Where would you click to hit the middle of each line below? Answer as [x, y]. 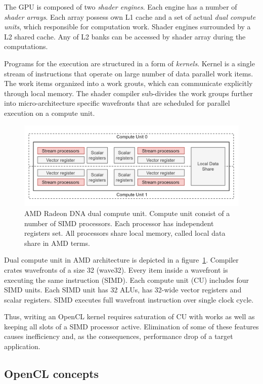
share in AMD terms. [57, 243]
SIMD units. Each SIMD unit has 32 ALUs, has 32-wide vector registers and [123, 290]
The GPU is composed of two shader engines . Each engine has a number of [121, 7]
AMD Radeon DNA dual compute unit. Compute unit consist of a [127, 213]
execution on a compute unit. [50, 113]
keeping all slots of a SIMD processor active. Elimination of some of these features [131, 326]
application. [22, 346]
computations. [26, 46]
